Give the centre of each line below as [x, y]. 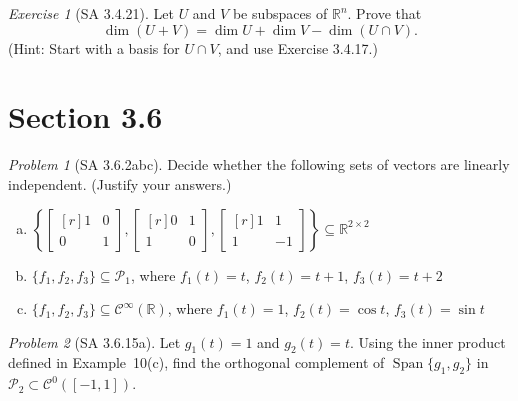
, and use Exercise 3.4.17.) [297, 47]
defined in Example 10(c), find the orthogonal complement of [196, 362]
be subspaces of [280, 13]
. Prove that [384, 13]
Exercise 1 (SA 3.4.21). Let [91, 13]
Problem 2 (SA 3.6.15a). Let [94, 341]
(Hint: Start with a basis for [94, 47]
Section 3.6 [85, 116]
